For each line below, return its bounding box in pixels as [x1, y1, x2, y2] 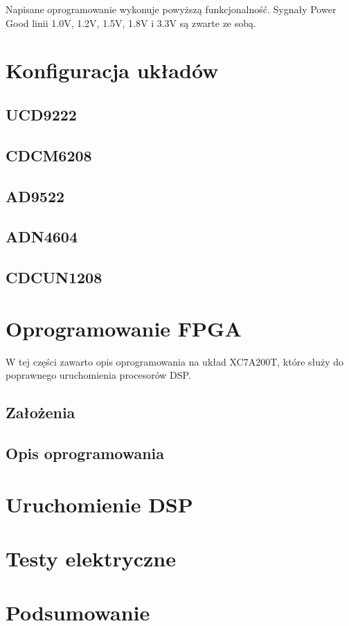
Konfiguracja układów [6, 56, 219, 84]
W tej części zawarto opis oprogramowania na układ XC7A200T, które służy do [6, 354, 344, 368]
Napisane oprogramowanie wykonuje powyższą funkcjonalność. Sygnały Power [6, 2, 337, 16]
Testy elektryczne [6, 544, 177, 572]
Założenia [6, 402, 75, 423]
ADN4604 [6, 226, 78, 247]
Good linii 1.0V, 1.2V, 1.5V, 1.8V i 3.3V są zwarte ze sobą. [6, 15, 256, 30]
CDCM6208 [6, 144, 92, 166]
